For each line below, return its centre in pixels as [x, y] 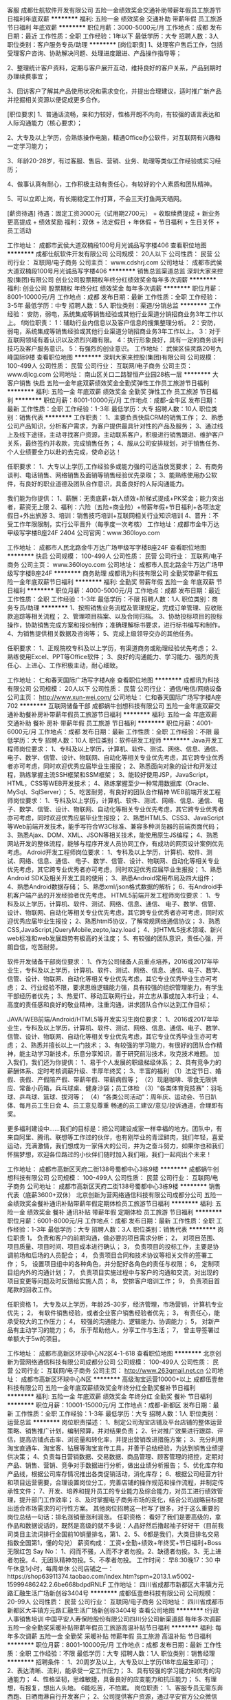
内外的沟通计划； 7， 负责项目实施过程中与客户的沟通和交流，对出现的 [119, 1272]
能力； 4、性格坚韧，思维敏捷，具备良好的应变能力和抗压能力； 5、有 [112, 1679]
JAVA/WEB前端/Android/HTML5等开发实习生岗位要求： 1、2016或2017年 [110, 1019]
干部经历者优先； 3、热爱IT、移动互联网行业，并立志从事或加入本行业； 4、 [115, 996]
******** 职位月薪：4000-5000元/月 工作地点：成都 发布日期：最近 [124, 590]
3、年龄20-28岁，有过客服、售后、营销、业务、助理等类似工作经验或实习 [111, 161]
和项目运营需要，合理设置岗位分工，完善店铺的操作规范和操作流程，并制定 [112, 1482]
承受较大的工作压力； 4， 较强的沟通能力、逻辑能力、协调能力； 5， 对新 [111, 1321]
